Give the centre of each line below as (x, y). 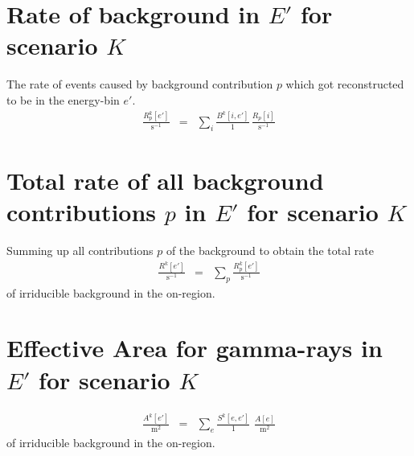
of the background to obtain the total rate (270, 250)
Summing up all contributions (80, 250)
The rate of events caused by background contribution (140, 84)
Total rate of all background (165, 180)
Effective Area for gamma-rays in (195, 348)
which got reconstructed (345, 84)
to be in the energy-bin (63, 99)
